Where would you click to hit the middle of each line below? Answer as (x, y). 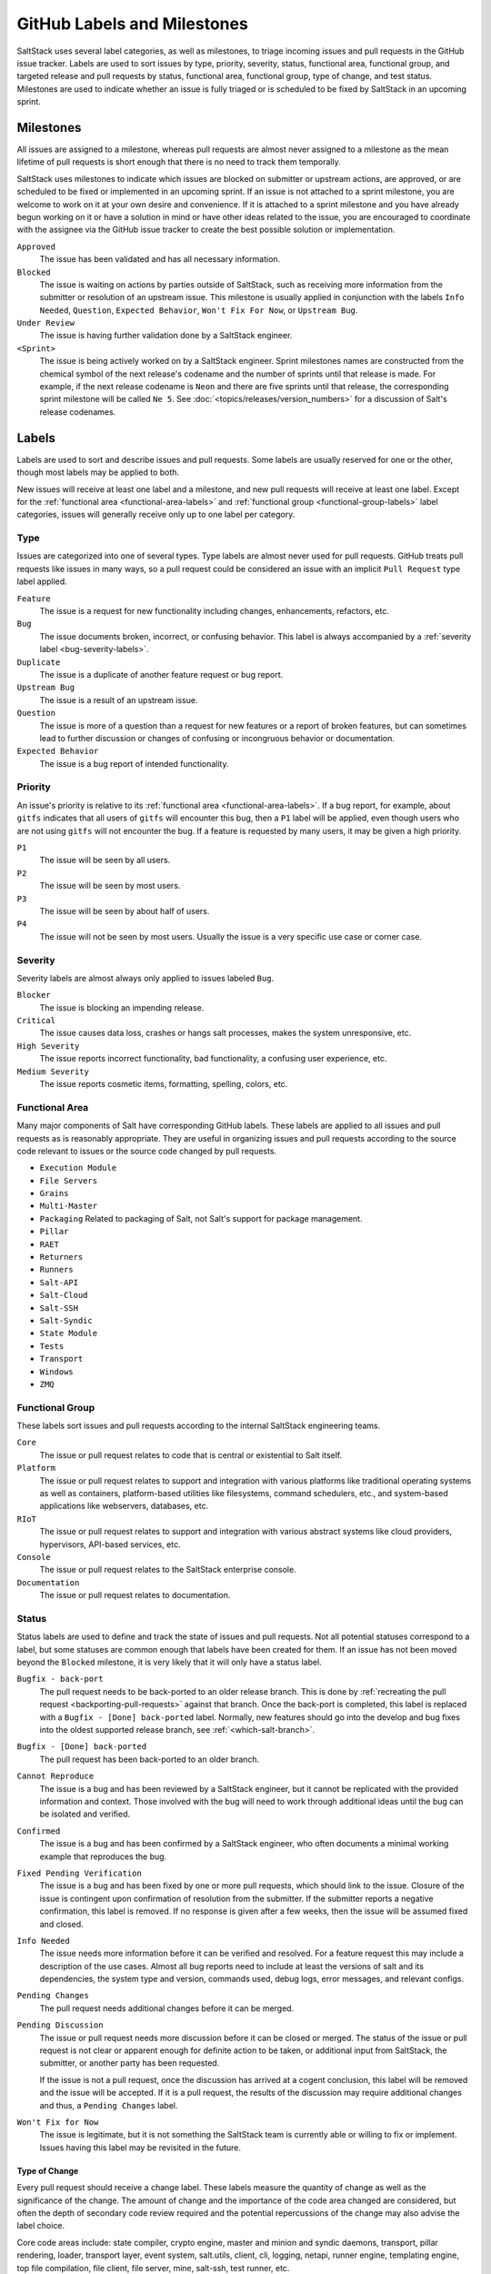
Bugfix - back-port (60, 1679)
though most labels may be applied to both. (98, 472)
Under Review (46, 323)
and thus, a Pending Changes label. (109, 2105)
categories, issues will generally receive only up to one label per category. (156, 515)
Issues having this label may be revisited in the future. (140, 2148)
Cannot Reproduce (55, 1776)
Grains (54, 1193)
